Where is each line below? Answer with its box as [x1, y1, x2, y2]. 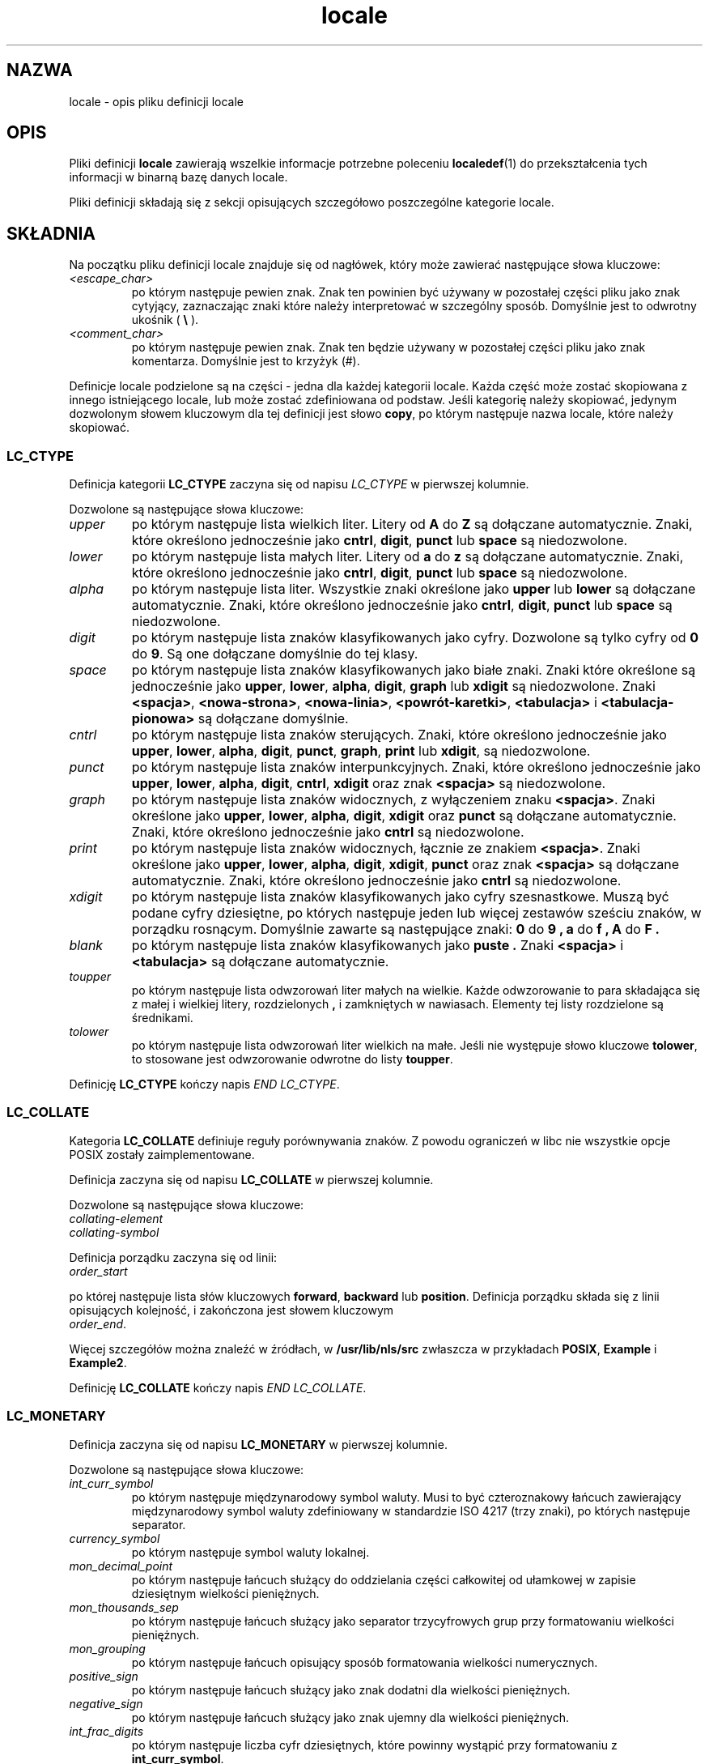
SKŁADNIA [6, 223, 96, 244]
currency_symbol [69, 1531, 160, 1545]
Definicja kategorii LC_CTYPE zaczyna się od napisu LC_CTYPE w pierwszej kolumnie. [69, 477, 529, 492]
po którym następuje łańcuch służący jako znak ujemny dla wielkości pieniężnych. [131, 1710, 569, 1724]
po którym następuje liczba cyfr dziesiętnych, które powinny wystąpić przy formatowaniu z [131, 1737, 618, 1752]
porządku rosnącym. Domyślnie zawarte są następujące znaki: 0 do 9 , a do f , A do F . [131, 921, 660, 938]
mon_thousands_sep [69, 1600, 179, 1614]
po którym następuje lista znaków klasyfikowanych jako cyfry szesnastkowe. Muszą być [131, 888, 669, 905]
